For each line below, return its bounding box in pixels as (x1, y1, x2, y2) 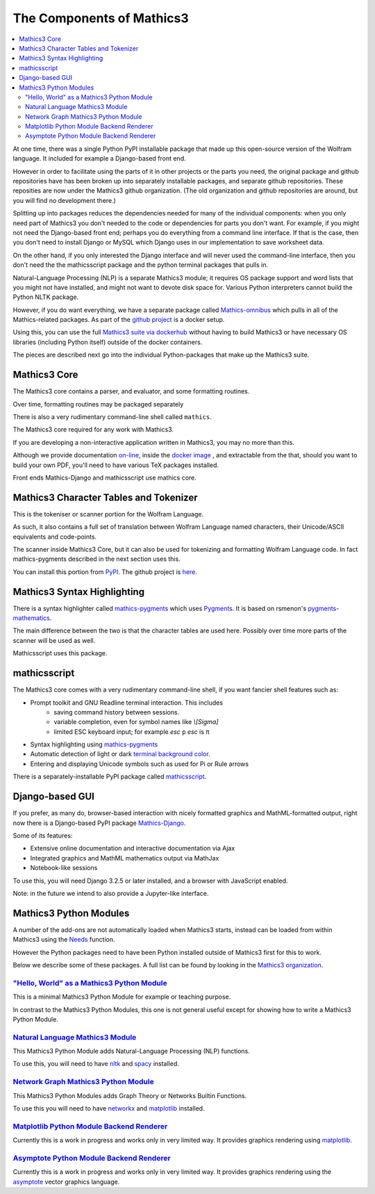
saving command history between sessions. (53, 708, 180, 716)
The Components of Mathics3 (12, 10, 189, 26)
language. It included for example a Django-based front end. (12, 154, 186, 163)
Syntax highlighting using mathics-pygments (30, 740, 158, 749)
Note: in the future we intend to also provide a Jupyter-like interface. (12, 889, 209, 897)
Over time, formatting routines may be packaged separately (12, 400, 184, 408)
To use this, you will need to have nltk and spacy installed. (12, 1060, 180, 1068)
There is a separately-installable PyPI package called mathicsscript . (12, 772, 207, 781)
